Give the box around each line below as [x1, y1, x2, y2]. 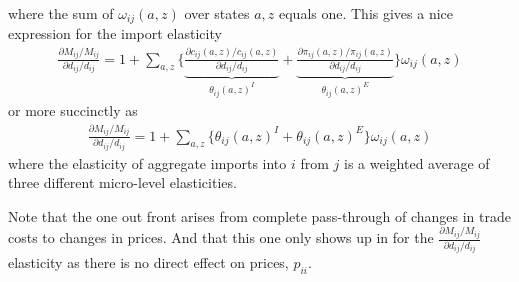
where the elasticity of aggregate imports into [8, 152, 287, 173]
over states [184, 2, 250, 23]
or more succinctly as [8, 100, 138, 121]
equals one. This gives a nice [278, 2, 454, 23]
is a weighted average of [344, 152, 490, 173]
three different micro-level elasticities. [8, 172, 237, 193]
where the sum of [8, 2, 114, 23]
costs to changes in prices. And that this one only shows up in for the [8, 227, 434, 248]
